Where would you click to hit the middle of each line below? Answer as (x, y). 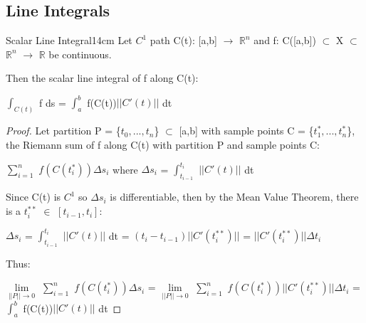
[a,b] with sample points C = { (246, 131)
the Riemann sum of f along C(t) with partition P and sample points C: (163, 144)
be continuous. (80, 54)
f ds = (53, 102)
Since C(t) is (33, 197)
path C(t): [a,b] (183, 40)
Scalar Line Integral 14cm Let (69, 40)
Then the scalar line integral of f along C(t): (102, 78)
